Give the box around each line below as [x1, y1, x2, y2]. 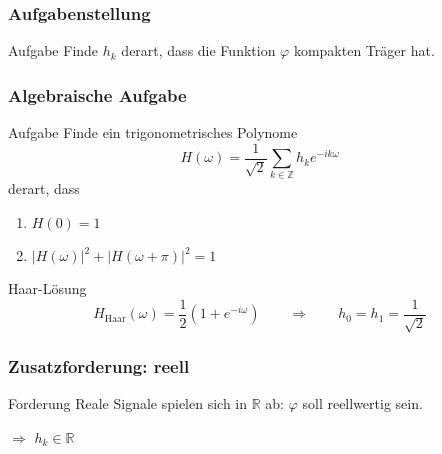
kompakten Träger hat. [293, 40, 435, 61]
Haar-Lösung [8, 278, 87, 299]
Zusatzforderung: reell [8, 353, 190, 378]
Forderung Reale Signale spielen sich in [8, 393, 248, 414]
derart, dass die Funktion [121, 40, 276, 61]
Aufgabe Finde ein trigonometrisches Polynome [8, 122, 298, 143]
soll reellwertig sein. [302, 393, 423, 414]
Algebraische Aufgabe [8, 82, 187, 107]
